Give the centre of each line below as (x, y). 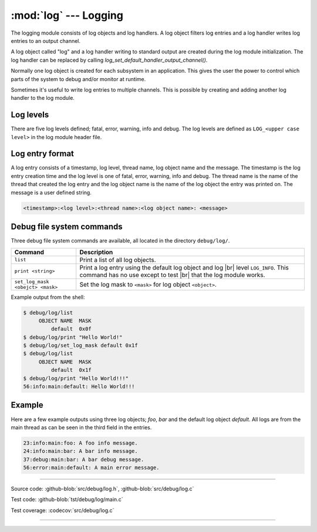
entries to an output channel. (46, 41)
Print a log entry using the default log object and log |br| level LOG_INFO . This (184, 267)
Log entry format (43, 154)
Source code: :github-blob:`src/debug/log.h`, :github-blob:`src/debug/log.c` (102, 489)
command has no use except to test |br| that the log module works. (172, 275)
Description (96, 252)
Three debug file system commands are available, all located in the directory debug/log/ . (120, 241)
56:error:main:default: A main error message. (91, 468)
